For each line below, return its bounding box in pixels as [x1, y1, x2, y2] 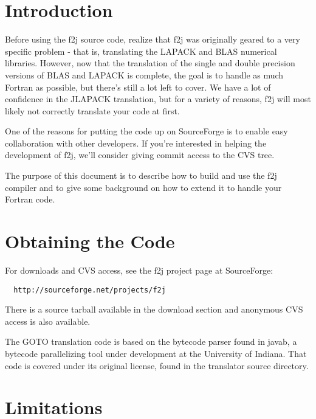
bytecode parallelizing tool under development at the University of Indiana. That [5, 347, 307, 359]
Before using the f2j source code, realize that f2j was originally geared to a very [5, 33, 300, 46]
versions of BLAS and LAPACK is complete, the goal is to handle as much [5, 68, 284, 81]
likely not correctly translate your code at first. [5, 104, 180, 117]
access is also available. [5, 314, 91, 327]
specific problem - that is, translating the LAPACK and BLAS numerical [5, 44, 277, 57]
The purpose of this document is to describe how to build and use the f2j [5, 169, 277, 182]
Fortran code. [5, 193, 55, 206]
